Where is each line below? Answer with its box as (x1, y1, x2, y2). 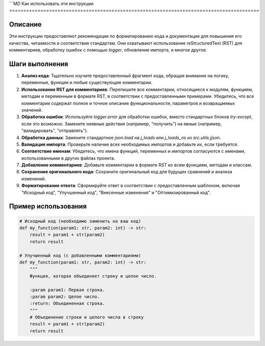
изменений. (21, 176, 46, 182)
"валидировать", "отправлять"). (21, 128, 88, 133)
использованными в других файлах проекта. (21, 155, 115, 161)
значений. (21, 107, 43, 113)
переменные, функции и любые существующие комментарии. (21, 80, 153, 85)
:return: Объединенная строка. (29, 301, 105, 306)
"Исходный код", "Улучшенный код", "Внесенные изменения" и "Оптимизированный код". (21, 189, 211, 195)
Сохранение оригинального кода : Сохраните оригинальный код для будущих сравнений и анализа (21, 169, 233, 175)
